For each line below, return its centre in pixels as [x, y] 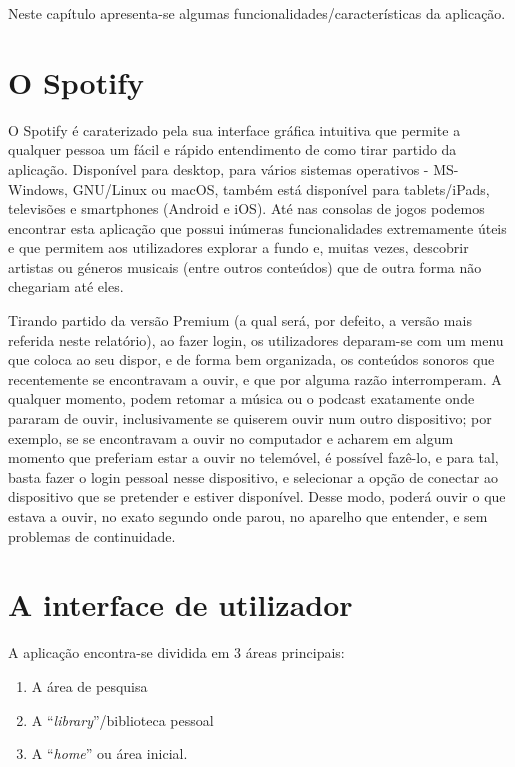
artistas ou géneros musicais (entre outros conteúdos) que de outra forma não [245, 266]
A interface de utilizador [180, 604]
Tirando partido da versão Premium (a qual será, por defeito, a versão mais [240, 320]
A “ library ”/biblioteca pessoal [122, 719]
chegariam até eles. [66, 286]
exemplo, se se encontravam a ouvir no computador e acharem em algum [231, 437]
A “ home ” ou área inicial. [109, 753]
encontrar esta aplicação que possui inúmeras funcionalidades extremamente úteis [257, 227]
